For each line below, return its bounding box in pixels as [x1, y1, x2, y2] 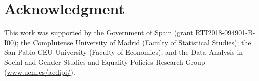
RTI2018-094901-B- [195, 27, 255, 38]
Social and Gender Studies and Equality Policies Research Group [4, 56, 205, 67]
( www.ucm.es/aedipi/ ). [4, 66, 75, 77]
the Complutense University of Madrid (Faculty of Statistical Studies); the [21, 37, 251, 47]
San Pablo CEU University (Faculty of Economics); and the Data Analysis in [4, 47, 243, 57]
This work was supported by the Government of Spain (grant [4, 27, 193, 38]
